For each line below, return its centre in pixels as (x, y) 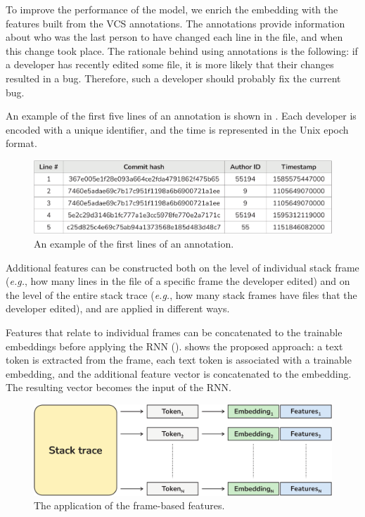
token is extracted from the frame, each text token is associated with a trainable (179, 360)
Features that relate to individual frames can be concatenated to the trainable (174, 332)
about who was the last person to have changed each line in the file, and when (174, 37)
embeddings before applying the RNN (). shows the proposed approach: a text (174, 346)
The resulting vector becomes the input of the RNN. (119, 387)
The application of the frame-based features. (129, 505)
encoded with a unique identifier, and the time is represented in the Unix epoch (177, 129)
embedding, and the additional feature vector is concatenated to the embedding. (179, 373)
